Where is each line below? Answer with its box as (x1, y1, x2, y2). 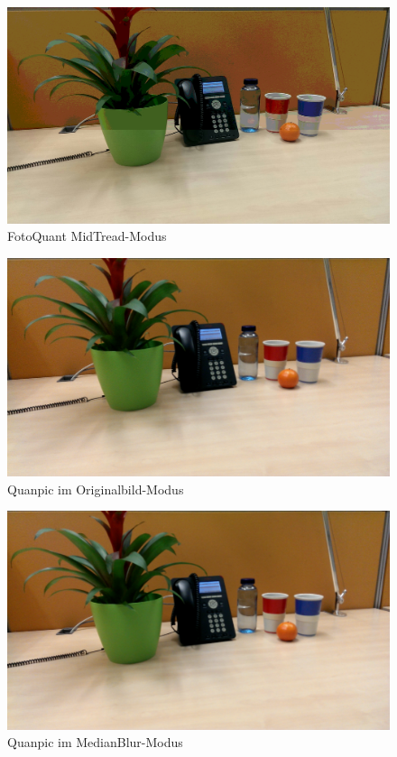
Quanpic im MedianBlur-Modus (7, 733, 183, 752)
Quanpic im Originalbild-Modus (7, 479, 184, 498)
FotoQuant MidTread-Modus (7, 226, 167, 245)
